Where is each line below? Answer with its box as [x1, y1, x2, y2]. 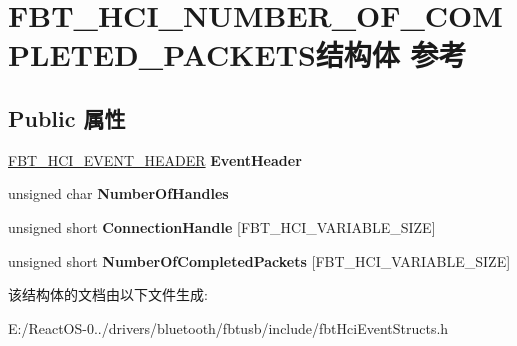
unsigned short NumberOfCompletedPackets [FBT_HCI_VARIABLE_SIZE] [8, 250, 511, 271]
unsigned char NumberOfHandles [8, 183, 229, 204]
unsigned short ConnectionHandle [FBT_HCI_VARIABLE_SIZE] [8, 216, 436, 237]
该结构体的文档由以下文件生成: [8, 284, 208, 305]
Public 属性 [8, 102, 126, 133]
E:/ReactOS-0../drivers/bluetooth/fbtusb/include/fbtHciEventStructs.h [8, 317, 449, 338]
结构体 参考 [315, 34, 467, 75]
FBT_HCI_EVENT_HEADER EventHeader [8, 149, 302, 170]
